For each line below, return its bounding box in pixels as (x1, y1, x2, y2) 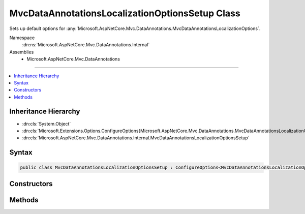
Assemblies (9, 49, 34, 55)
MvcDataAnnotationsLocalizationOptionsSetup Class (9, 8, 241, 19)
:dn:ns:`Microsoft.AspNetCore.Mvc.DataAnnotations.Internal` (22, 42, 150, 48)
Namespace (9, 35, 35, 41)
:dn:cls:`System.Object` (22, 120, 71, 127)
